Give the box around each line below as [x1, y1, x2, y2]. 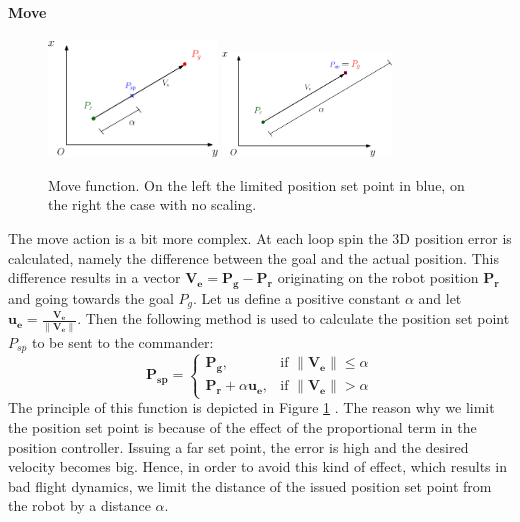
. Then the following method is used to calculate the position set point [77, 308, 510, 329]
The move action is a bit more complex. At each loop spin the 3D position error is [8, 227, 512, 248]
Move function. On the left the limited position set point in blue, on [48, 174, 465, 195]
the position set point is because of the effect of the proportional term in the [8, 416, 477, 437]
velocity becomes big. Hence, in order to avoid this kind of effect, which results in [8, 456, 507, 477]
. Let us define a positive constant [192, 287, 401, 308]
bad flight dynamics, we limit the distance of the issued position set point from [8, 475, 492, 496]
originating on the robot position [277, 267, 479, 288]
